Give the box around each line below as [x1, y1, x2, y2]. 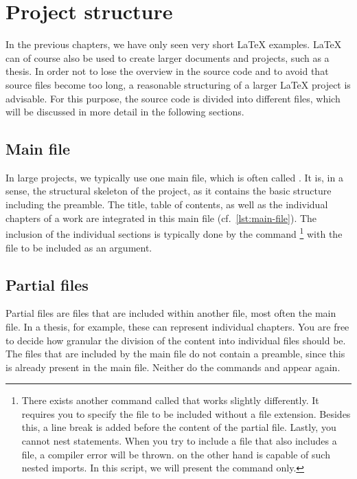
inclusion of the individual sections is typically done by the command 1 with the [5, 225, 343, 241]
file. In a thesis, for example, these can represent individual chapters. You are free [5, 319, 349, 333]
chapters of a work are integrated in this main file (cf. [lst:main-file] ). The [5, 210, 317, 225]
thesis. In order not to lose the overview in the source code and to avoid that [5, 64, 329, 78]
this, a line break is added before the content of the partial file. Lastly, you [21, 420, 336, 434]
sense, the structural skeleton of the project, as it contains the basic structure [5, 183, 332, 198]
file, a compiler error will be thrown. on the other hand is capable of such [21, 447, 330, 461]
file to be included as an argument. [5, 240, 152, 254]
